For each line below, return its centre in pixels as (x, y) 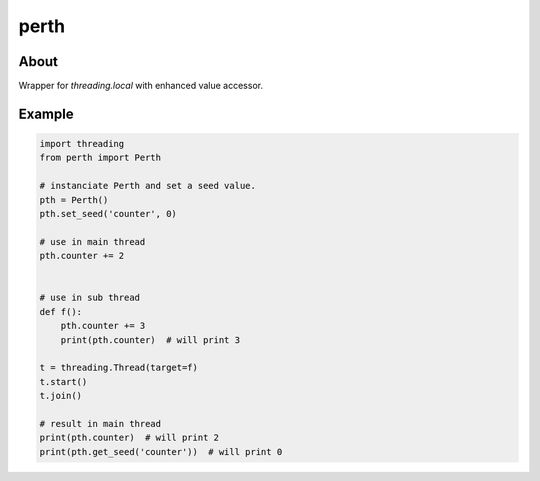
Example (46, 113)
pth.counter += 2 (82, 256)
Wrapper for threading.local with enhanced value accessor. (141, 86)
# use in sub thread (89, 298)
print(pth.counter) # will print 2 (129, 438)
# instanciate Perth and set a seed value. (148, 186)
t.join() (61, 396)
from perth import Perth (100, 158)
